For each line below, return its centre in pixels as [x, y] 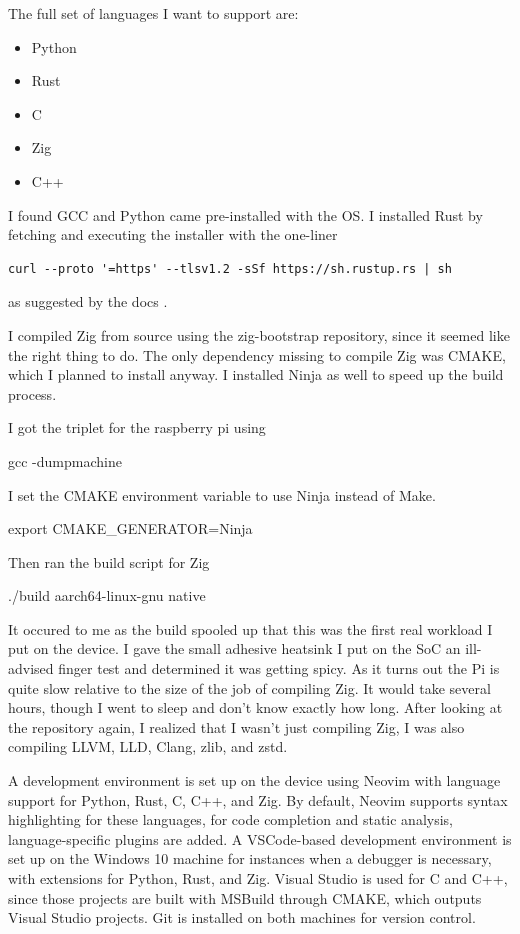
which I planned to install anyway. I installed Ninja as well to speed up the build [256, 374]
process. [32, 393]
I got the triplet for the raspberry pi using [137, 427]
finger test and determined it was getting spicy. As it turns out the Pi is [279, 668]
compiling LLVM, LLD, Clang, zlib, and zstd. [148, 746]
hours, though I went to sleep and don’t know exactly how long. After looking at [255, 707]
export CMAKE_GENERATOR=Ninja [130, 528]
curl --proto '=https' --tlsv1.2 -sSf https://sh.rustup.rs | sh [230, 268]
